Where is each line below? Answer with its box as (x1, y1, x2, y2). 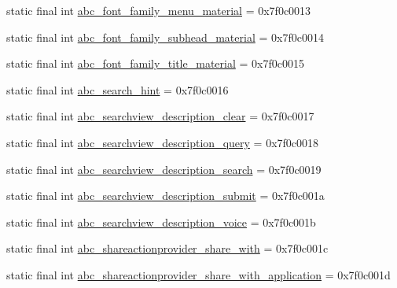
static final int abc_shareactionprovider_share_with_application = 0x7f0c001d (6, 266, 391, 282)
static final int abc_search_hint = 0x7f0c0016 (6, 81, 229, 98)
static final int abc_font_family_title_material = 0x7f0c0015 (6, 55, 304, 72)
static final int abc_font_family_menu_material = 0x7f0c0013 (6, 2, 311, 18)
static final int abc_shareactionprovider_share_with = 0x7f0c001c (6, 240, 329, 257)
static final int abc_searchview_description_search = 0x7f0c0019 (6, 161, 322, 177)
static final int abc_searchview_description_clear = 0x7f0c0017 (6, 108, 314, 124)
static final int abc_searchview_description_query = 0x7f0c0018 (6, 134, 319, 150)
